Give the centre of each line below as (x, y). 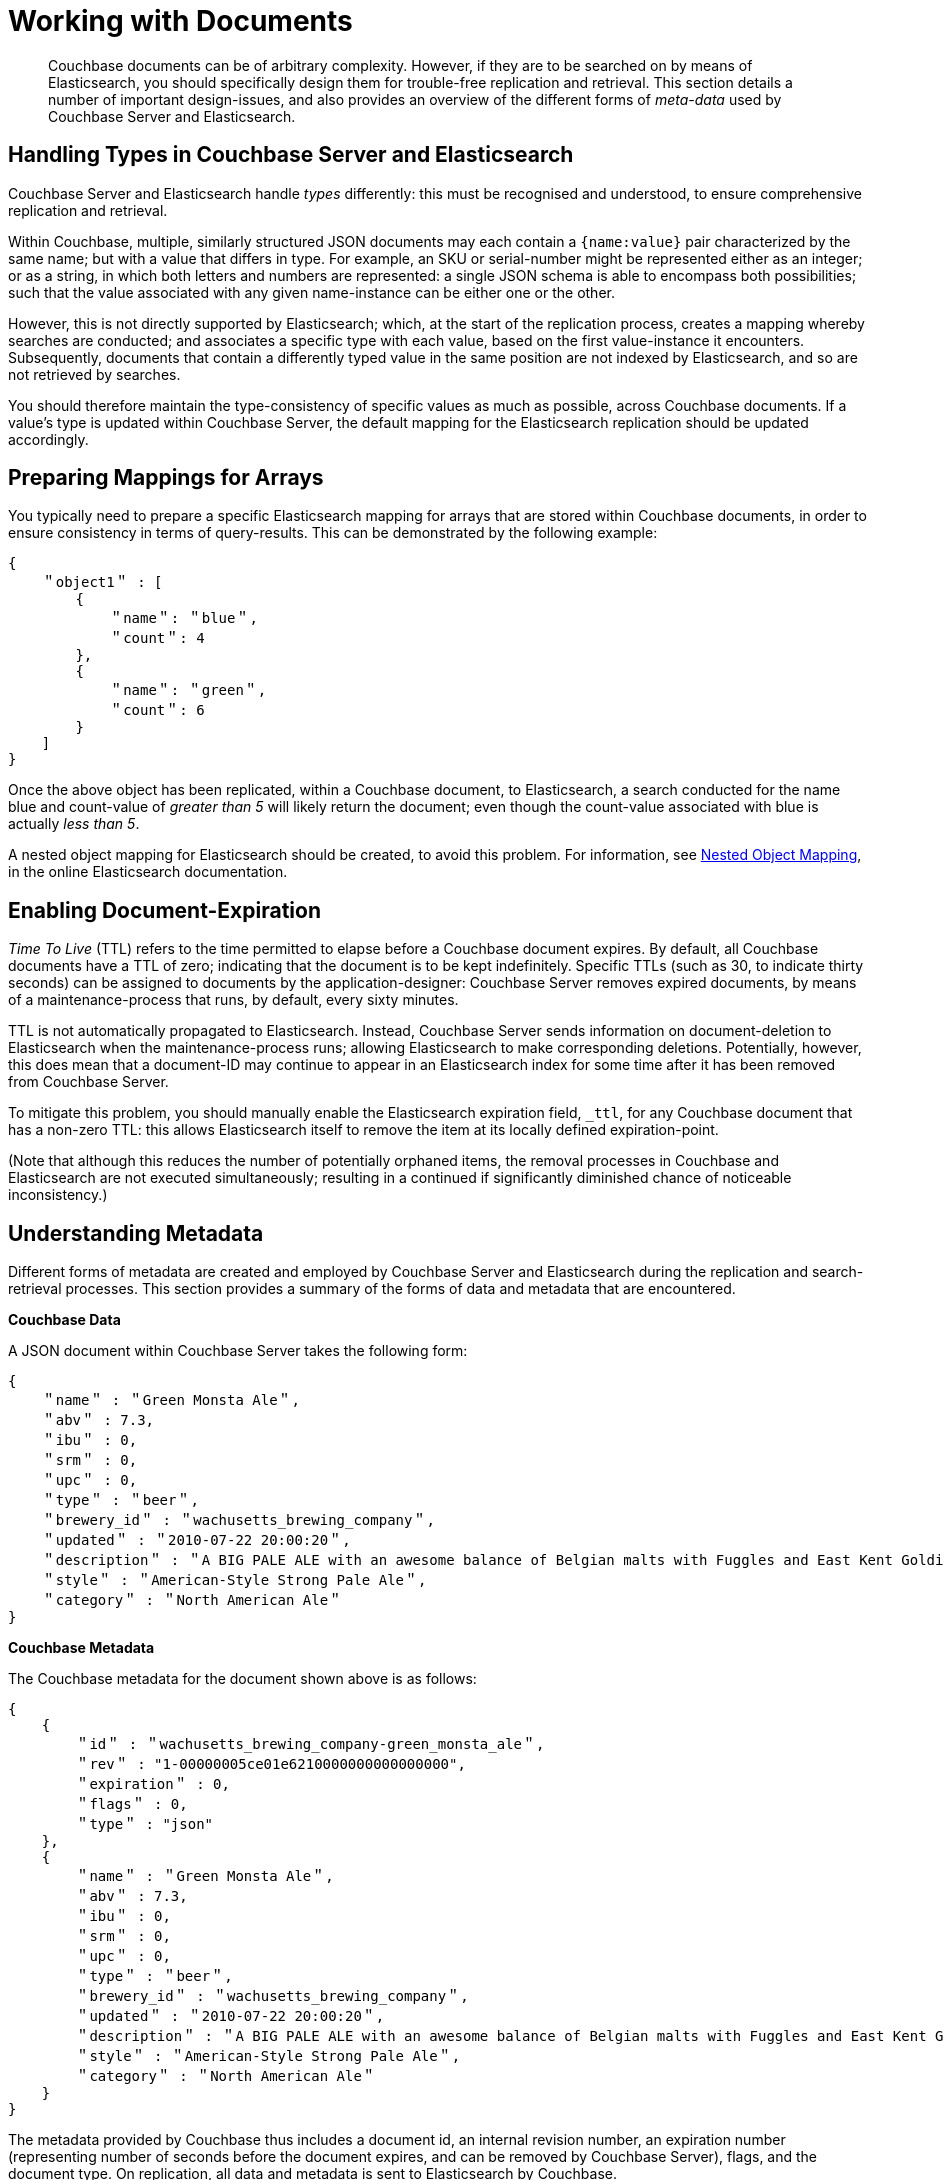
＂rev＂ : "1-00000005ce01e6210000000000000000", (270, 1764)
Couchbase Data (64, 1320)
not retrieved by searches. (94, 374)
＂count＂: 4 (157, 638)
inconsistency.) (58, 1195)
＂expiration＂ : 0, (152, 1784)
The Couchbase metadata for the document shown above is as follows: (242, 1679)
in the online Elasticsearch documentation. (148, 872)
